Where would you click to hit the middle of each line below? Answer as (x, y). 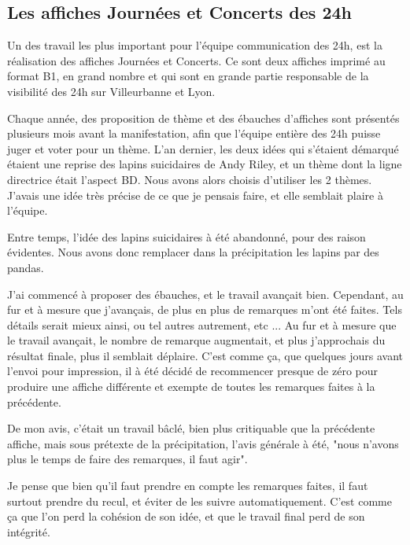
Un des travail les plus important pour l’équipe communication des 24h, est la (195, 45)
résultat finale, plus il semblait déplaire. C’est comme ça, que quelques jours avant (205, 355)
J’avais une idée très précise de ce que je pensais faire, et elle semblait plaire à (195, 195)
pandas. (26, 267)
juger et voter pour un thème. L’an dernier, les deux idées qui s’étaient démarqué (203, 148)
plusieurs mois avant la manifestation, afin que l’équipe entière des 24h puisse (194, 133)
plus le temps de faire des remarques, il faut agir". (127, 459)
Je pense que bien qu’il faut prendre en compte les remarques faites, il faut (188, 486)
